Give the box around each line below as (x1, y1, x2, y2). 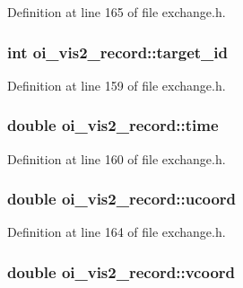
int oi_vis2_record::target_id (7, 40, 229, 63)
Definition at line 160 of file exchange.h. (7, 149, 226, 168)
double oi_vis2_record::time (7, 114, 219, 136)
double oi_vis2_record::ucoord (7, 188, 237, 210)
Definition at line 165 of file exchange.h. (7, 3, 226, 21)
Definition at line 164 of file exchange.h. (7, 223, 226, 241)
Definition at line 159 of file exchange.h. (7, 75, 226, 94)
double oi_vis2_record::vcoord (7, 260, 236, 283)
